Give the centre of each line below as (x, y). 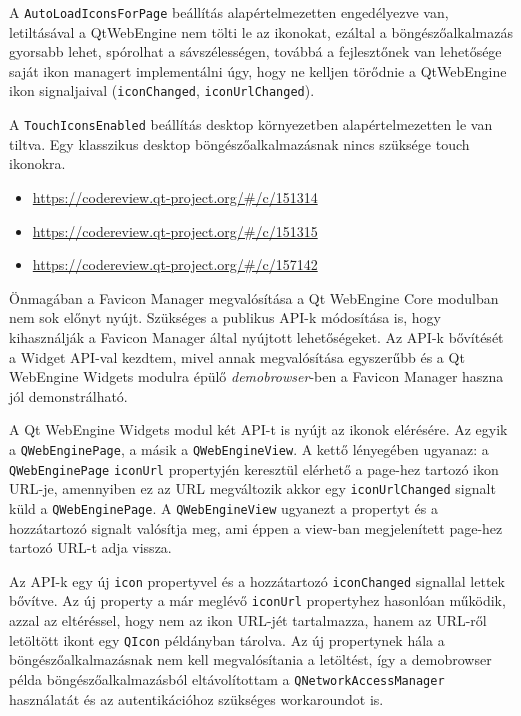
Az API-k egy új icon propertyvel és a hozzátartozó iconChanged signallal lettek (257, 580)
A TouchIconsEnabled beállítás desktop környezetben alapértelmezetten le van (251, 124)
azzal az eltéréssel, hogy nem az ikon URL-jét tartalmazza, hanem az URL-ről (248, 620)
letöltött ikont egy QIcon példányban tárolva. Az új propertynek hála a (227, 639)
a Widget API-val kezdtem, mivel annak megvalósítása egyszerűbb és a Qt (237, 356)
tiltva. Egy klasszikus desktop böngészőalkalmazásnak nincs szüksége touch (239, 143)
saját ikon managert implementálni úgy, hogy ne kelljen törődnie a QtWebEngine (258, 70)
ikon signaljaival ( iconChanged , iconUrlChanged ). (162, 90)
